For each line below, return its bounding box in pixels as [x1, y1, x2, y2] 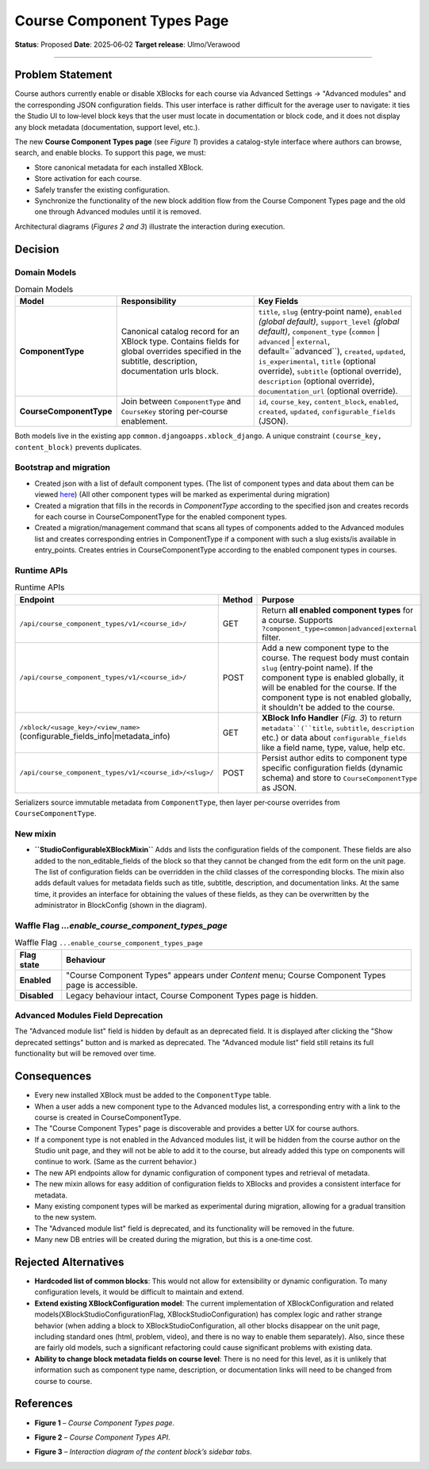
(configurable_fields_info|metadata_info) [19, 731, 170, 742]
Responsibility [121, 296, 177, 307]
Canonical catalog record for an [121, 326, 239, 337]
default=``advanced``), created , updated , [258, 346, 406, 357]
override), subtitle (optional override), [258, 366, 402, 377]
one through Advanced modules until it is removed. [34, 207, 201, 217]
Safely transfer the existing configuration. [34, 185, 170, 194]
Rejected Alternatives [14, 1256, 124, 1269]
